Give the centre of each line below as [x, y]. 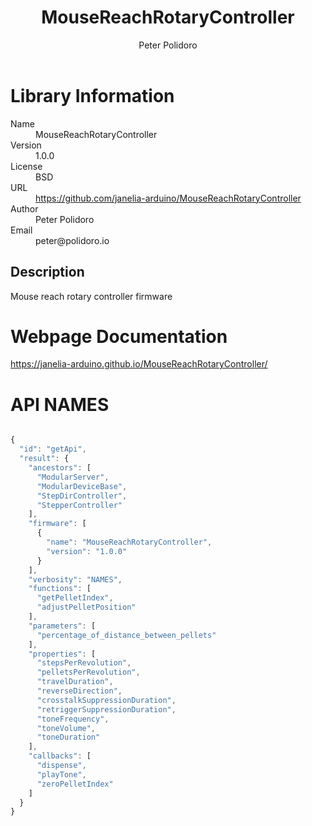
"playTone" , [61, 774]
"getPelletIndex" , [75, 598]
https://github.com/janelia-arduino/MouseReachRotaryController [168, 198]
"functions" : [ [60, 589]
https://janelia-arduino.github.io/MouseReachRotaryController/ [139, 364]
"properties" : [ [62, 654]
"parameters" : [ [62, 626]
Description [47, 272]
